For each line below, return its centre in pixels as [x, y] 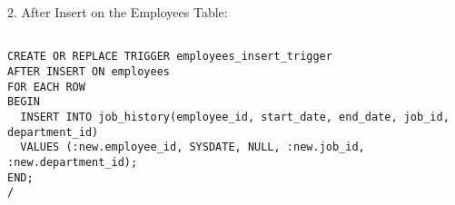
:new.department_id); [73, 162]
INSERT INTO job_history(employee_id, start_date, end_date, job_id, [235, 117]
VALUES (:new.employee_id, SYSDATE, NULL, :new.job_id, [193, 147]
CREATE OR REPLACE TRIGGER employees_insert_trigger [170, 57]
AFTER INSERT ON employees [89, 71]
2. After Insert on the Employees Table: [118, 12]
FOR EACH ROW [46, 87]
